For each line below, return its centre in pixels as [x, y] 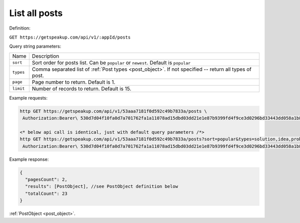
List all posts [36, 13]
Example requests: [28, 98]
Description [45, 56]
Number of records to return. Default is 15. [81, 89]
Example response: [29, 159]
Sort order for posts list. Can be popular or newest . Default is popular [111, 63]
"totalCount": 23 [46, 193]
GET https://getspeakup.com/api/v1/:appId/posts [70, 37]
